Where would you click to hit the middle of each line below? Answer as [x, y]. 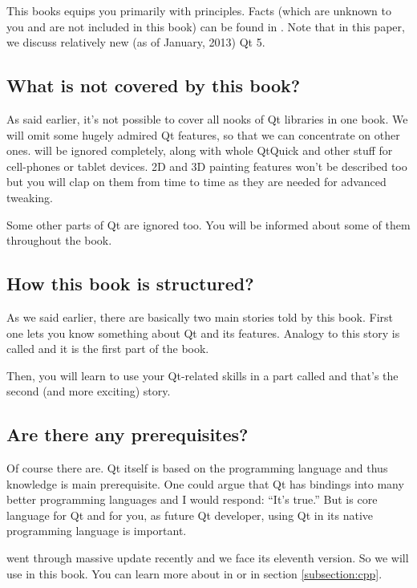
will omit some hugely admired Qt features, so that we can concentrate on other [203, 134]
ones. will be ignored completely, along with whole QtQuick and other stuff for [200, 150]
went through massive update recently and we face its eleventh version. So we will [208, 558]
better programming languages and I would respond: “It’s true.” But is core [192, 499]
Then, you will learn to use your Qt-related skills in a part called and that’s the [202, 375]
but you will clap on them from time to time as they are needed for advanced [196, 182]
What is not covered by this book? [154, 85]
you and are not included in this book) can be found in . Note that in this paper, [206, 26]
